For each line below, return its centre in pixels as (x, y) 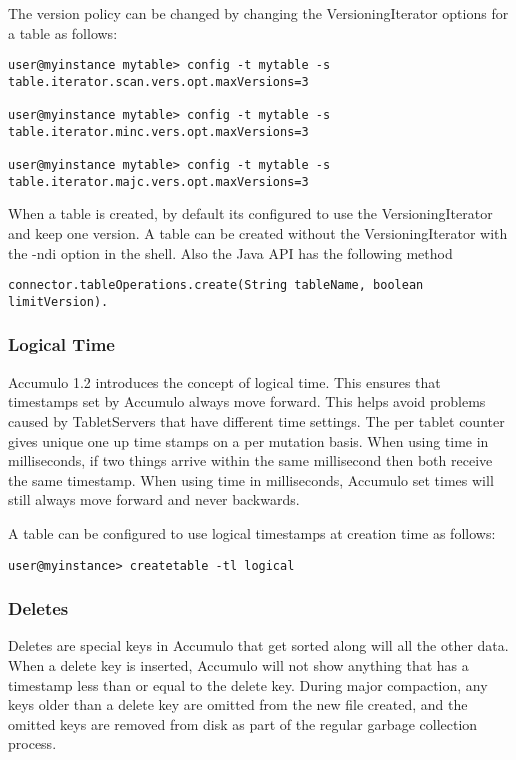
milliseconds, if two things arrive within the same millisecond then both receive (250, 460)
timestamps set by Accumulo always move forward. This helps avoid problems (247, 401)
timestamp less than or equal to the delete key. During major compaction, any (248, 684)
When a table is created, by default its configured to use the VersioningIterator (250, 213)
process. (32, 743)
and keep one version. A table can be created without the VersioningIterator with (258, 233)
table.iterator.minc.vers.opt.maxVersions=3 (158, 131)
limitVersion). (58, 301)
